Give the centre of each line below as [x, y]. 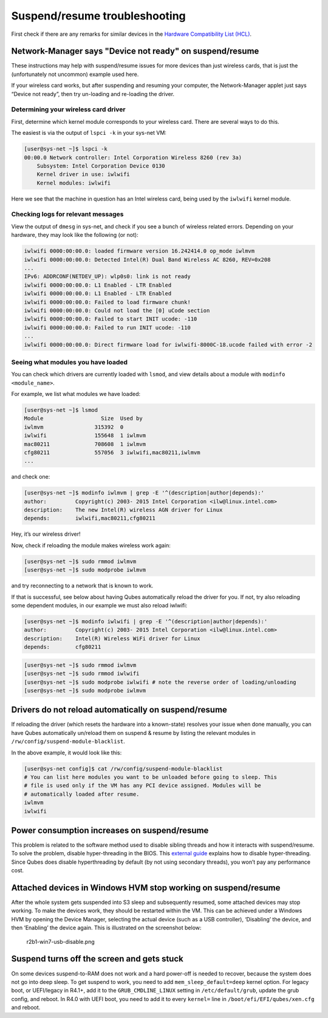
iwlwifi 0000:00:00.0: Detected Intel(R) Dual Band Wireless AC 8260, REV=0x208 [147, 259]
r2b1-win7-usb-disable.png [61, 941]
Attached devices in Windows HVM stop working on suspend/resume [146, 888]
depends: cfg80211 [63, 647]
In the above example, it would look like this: [67, 753]
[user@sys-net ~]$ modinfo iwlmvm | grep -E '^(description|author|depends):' [144, 493]
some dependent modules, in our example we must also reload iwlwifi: [99, 605]
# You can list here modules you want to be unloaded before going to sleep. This [151, 777]
